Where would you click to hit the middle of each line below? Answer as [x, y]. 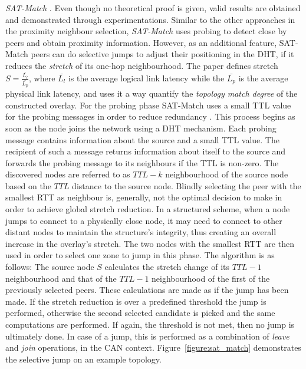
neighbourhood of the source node [227, 174]
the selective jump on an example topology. [83, 359]
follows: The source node [50, 267]
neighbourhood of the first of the [211, 278]
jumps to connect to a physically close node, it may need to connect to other [144, 220]
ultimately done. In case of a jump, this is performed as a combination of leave [147, 336]
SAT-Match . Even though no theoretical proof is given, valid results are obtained [153, 8]
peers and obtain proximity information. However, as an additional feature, [141, 42]
